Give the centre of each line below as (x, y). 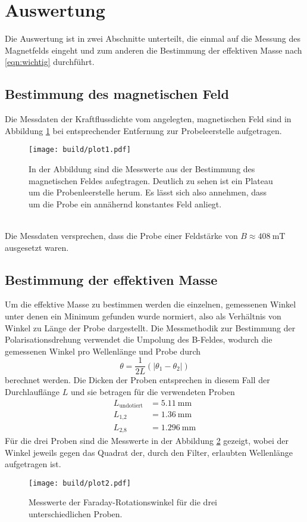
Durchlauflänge (32, 391)
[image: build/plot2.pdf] (80, 483)
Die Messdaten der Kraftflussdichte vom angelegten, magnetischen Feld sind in (148, 119)
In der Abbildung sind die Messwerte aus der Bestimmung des (142, 168)
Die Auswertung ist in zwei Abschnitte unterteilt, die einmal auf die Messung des (153, 38)
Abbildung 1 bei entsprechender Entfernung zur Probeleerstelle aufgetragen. (143, 130)
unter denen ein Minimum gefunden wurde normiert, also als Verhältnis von (143, 316)
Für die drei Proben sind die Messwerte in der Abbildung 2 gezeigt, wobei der (147, 440)
